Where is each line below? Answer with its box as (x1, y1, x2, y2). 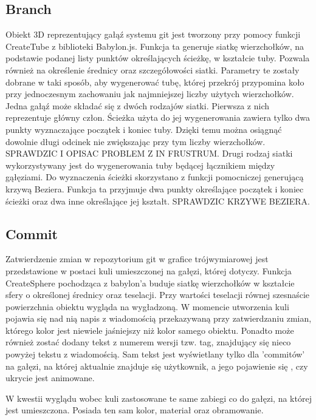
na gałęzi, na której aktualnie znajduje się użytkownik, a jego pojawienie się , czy (5, 359, 308, 372)
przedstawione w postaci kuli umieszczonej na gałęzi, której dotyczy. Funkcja (5, 264, 292, 277)
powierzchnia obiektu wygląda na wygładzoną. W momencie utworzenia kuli (5, 300, 289, 313)
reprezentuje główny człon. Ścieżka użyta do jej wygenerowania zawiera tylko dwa (5, 111, 311, 124)
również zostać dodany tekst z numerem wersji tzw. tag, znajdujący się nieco (5, 336, 291, 348)
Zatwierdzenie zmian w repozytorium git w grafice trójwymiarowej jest (5, 252, 269, 265)
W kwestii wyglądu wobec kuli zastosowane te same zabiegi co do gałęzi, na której (5, 391, 312, 404)
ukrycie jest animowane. (5, 371, 95, 384)
